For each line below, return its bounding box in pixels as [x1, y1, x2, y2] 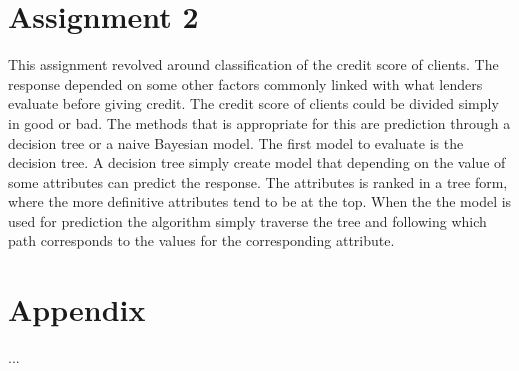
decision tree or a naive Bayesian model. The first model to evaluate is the [8, 132, 464, 153]
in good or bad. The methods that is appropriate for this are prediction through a [8, 112, 511, 133]
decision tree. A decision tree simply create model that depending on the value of [8, 152, 506, 173]
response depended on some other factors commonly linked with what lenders [8, 73, 483, 94]
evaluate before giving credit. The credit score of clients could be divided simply [8, 93, 499, 114]
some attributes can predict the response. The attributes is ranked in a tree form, [8, 171, 508, 192]
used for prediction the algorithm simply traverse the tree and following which [8, 210, 487, 231]
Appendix [8, 289, 146, 330]
